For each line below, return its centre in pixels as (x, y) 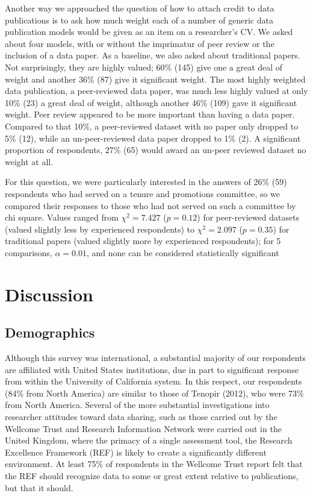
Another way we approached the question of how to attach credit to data (140, 8)
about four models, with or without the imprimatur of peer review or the (140, 43)
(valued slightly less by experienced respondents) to (100, 229)
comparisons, (29, 252)
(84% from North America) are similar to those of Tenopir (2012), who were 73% (154, 393)
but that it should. (39, 487)
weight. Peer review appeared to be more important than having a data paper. (150, 114)
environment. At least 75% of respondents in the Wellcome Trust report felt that (154, 464)
